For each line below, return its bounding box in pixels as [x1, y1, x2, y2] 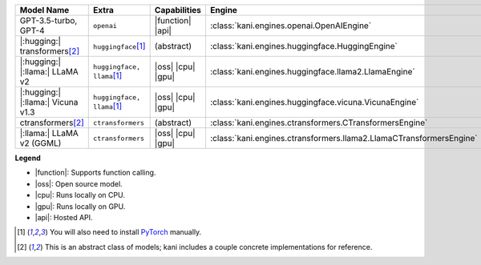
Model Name [19, 5, 70, 15]
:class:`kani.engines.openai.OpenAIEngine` [209, 20, 372, 31]
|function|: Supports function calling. [34, 168, 156, 178]
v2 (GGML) [19, 138, 62, 148]
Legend [14, 153, 41, 163]
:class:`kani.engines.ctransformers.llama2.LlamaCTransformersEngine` [209, 133, 478, 143]
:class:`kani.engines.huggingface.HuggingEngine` [209, 41, 398, 51]
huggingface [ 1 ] [93, 41, 146, 51]
